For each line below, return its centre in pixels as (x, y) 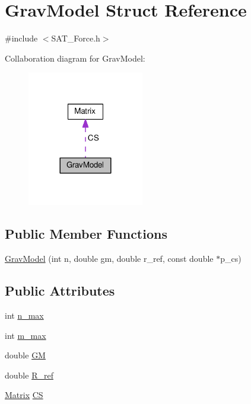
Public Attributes (60, 291)
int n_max (24, 315)
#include (21, 38)
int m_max (26, 335)
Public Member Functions (86, 234)
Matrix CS (24, 395)
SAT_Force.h (76, 38)
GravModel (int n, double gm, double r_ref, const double (109, 259)
